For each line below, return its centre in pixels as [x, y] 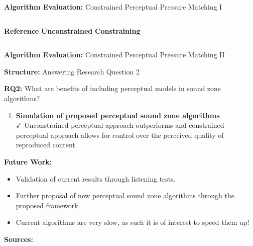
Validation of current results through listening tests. [96, 178]
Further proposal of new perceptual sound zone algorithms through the [125, 195]
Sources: [19, 239]
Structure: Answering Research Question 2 [72, 71]
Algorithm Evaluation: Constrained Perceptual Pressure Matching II [114, 55]
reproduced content [45, 145]
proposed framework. [48, 205]
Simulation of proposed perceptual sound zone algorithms [118, 115]
